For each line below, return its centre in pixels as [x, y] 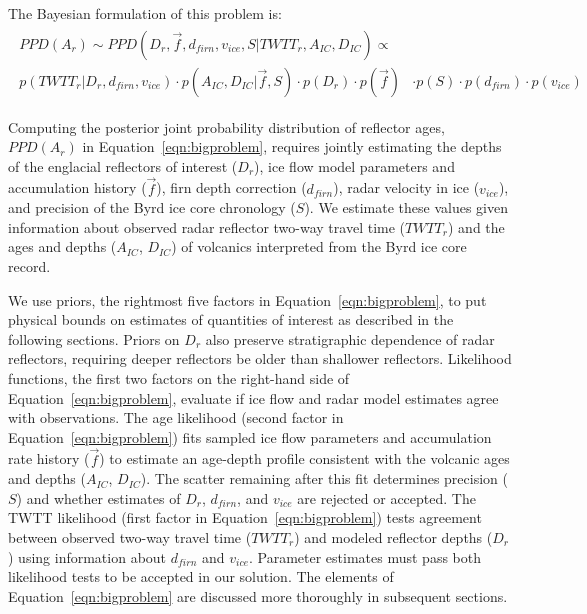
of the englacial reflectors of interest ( [123, 165]
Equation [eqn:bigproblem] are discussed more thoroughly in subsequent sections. [258, 595]
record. [29, 266]
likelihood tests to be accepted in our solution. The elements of [201, 576]
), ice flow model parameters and [354, 165]
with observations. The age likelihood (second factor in [176, 417]
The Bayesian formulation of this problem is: [145, 13]
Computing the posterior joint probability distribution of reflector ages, [226, 126]
